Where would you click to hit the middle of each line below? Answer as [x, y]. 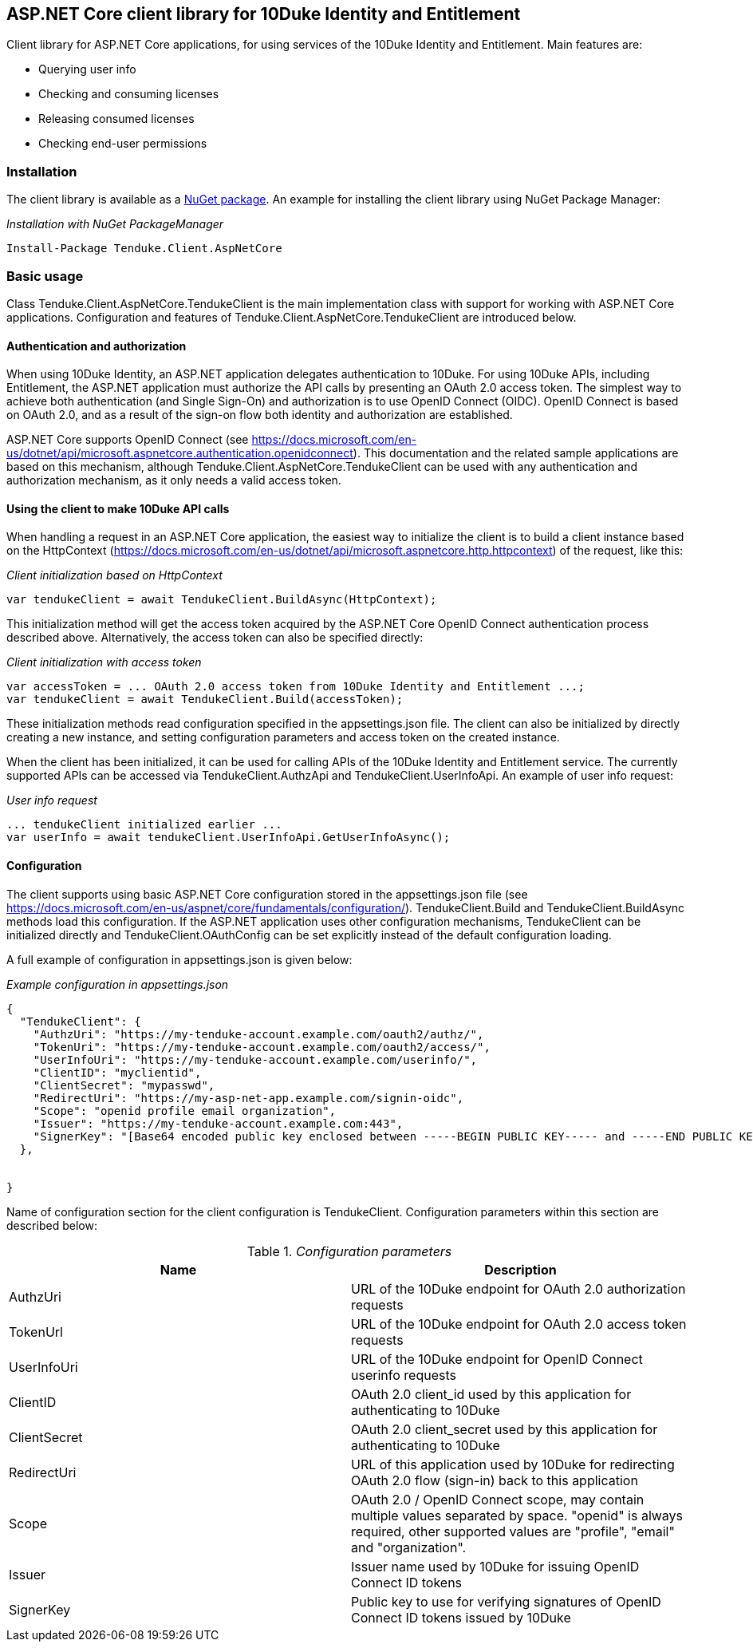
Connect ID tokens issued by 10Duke [461, 1617]
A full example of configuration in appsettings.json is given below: [179, 959]
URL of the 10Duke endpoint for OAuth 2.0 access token [519, 1324]
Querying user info [87, 69]
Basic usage [45, 276]
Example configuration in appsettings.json [118, 984]
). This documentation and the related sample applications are [516, 453]
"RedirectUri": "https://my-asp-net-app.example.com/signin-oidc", [248, 1098]
